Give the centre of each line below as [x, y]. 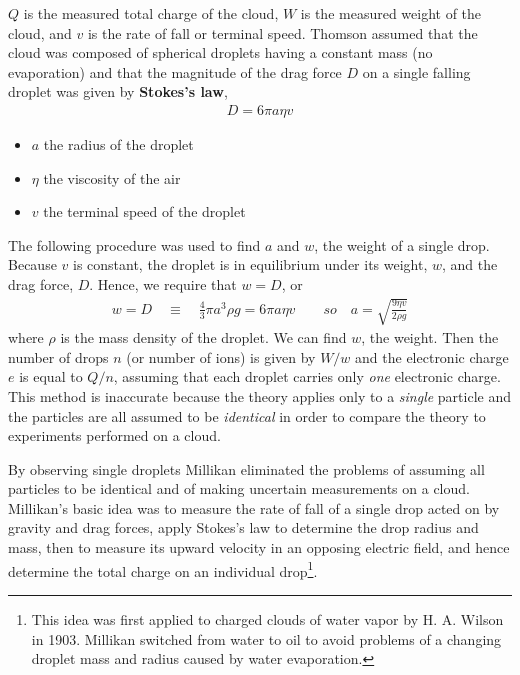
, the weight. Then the [430, 337]
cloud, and [40, 32]
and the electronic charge [432, 356]
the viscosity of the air [112, 177]
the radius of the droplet [118, 144]
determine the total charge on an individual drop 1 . [163, 569]
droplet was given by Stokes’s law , [118, 91]
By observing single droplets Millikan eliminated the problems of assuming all [246, 468]
